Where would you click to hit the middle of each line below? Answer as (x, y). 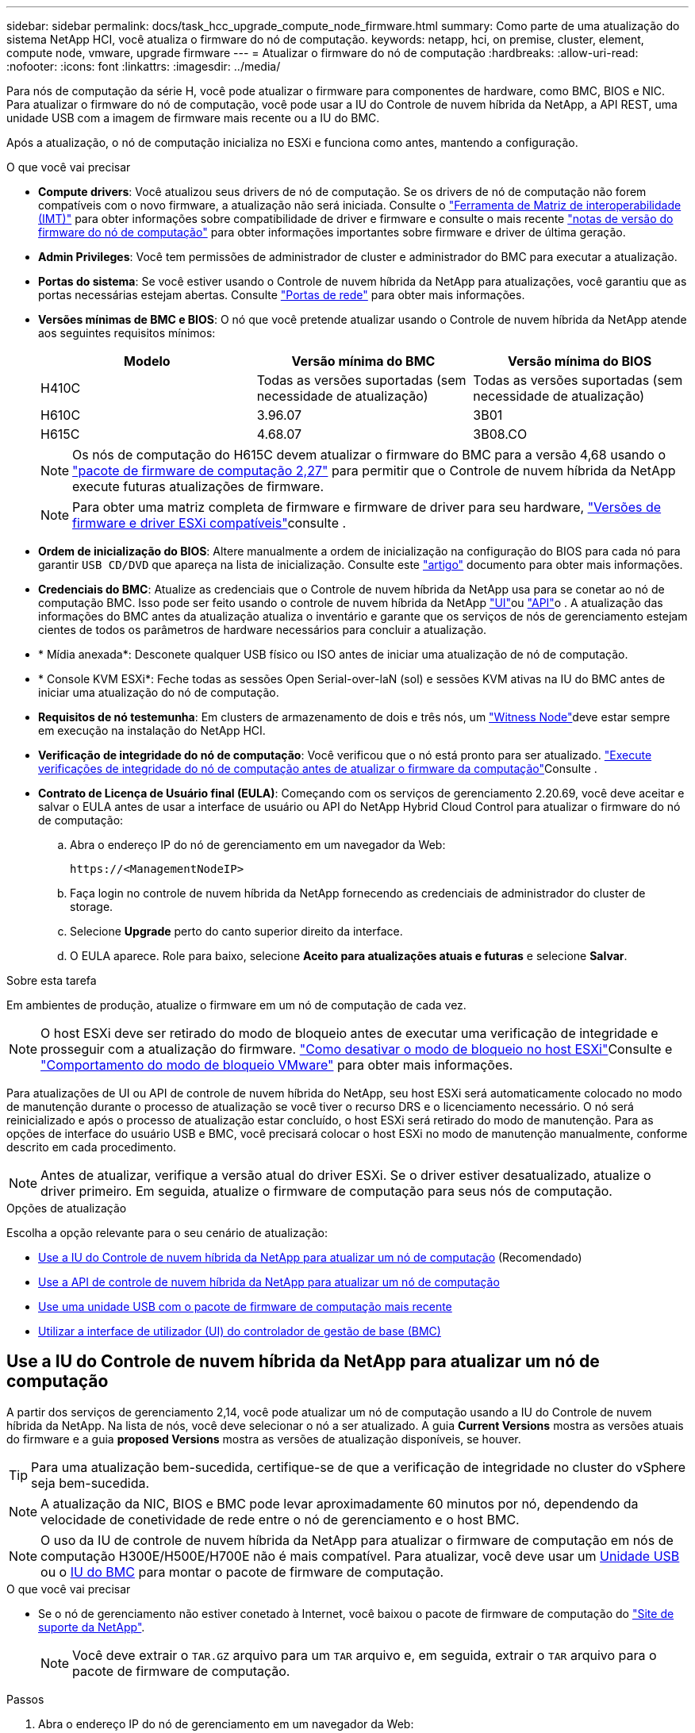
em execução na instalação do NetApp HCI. (152, 730)
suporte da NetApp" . (92, 1627)
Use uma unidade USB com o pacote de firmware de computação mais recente (245, 1306)
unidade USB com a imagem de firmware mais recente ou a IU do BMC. (193, 118)
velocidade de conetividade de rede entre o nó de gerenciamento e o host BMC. (280, 1519)
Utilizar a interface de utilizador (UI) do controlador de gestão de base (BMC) (240, 1331)
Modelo (147, 361)
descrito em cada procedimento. (92, 1147)
